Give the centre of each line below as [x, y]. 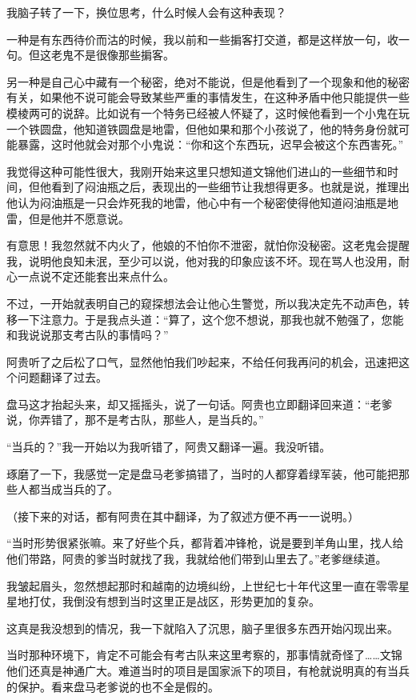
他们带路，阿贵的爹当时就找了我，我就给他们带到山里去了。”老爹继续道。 [197, 559]
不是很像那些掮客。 [124, 55]
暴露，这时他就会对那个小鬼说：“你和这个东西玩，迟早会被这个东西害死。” [210, 144]
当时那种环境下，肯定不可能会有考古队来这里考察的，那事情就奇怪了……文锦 [204, 655]
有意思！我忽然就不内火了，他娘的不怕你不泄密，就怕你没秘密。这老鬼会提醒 [208, 245]
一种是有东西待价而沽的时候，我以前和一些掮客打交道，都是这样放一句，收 [202, 39]
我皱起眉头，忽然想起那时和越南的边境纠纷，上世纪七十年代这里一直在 [191, 585]
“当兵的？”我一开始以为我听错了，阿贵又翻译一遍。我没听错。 [169, 447]
